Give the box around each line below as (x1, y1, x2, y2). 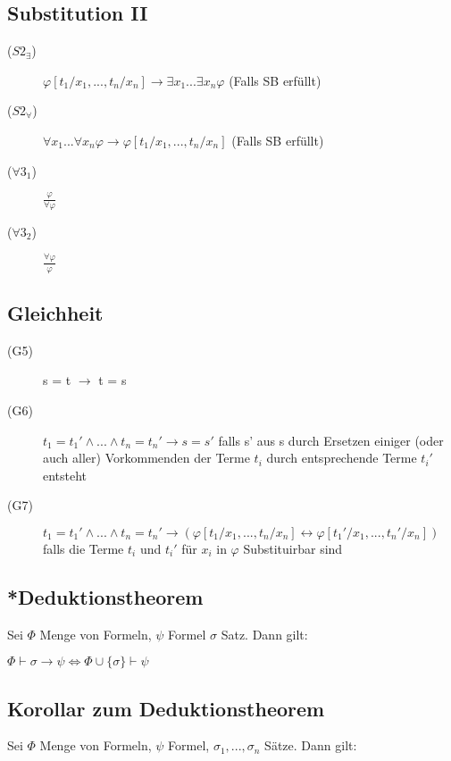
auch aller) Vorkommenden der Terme (43, 448, 250, 467)
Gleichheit (7, 298, 104, 326)
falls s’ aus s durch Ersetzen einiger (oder (218, 431, 444, 449)
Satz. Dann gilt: (221, 624, 308, 643)
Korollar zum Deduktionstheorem (7, 694, 325, 722)
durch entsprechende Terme (266, 448, 417, 467)
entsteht (43, 465, 88, 484)
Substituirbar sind (243, 539, 343, 557)
